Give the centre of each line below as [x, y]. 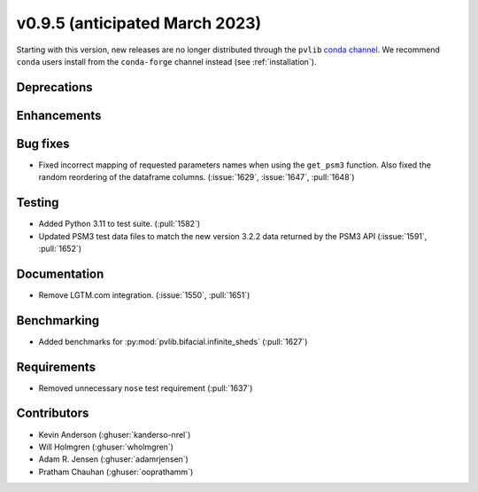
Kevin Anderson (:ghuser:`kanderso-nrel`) [115, 434]
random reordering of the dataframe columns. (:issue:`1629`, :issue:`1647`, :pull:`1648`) [197, 177]
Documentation [60, 273]
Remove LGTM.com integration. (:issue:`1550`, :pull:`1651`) [144, 295]
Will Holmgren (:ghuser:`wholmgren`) [106, 447]
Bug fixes [43, 143]
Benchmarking [58, 320]
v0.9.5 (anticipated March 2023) [139, 23]
